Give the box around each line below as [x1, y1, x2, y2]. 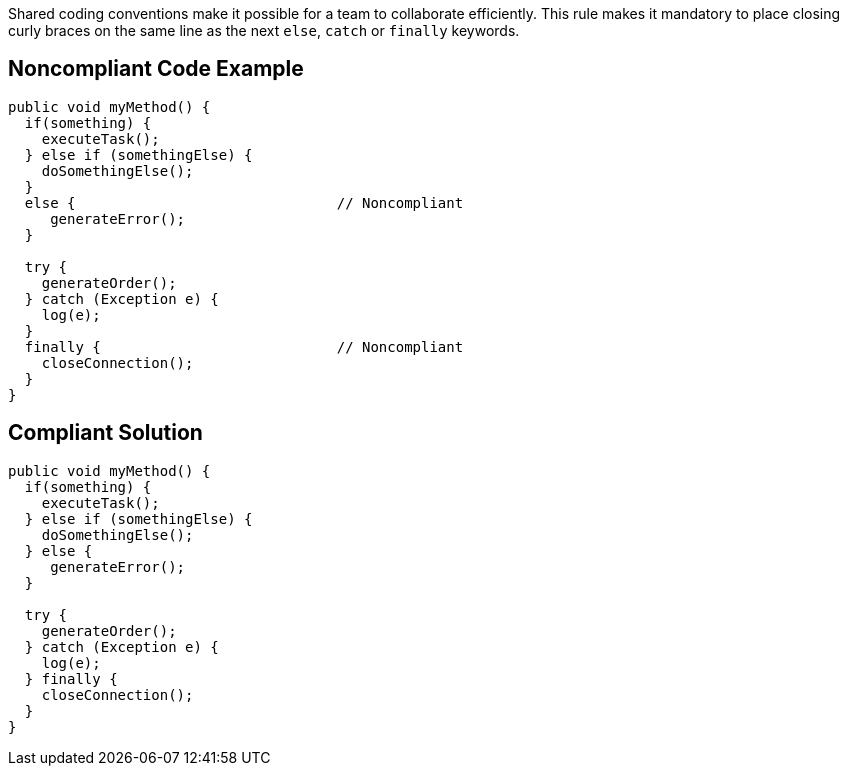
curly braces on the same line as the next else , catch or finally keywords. [8, 22, 520, 39]
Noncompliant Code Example [8, 56, 304, 82]
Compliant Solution [8, 420, 203, 446]
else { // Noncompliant [24, 194, 464, 211]
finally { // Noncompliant [24, 338, 464, 355]
